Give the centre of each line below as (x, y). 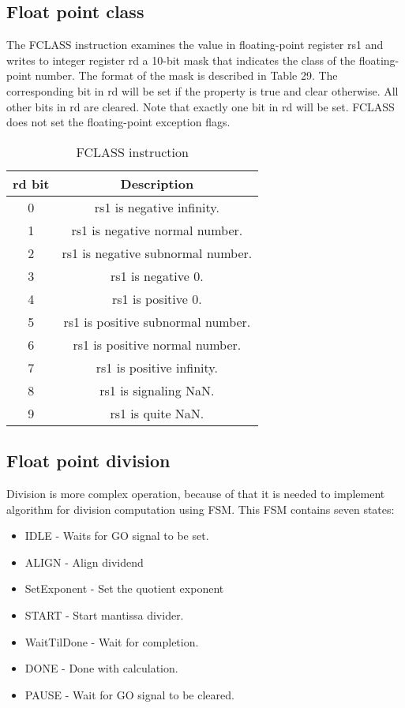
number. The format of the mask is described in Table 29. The (186, 75)
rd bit (31, 183)
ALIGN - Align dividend (84, 562)
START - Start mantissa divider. (104, 614)
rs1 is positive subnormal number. (157, 321)
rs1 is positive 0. (157, 298)
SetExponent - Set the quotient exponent (124, 588)
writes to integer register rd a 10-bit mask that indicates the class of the (181, 60)
